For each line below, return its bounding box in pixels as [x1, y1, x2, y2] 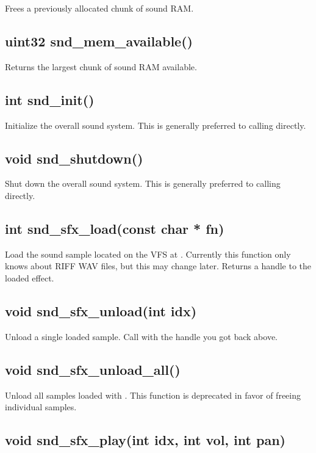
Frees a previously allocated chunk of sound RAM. [5, 2, 194, 14]
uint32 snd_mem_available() [5, 31, 193, 50]
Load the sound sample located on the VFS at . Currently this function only [5, 247, 291, 260]
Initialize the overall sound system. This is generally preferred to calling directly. [5, 118, 306, 131]
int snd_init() [5, 90, 95, 109]
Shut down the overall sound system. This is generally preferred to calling [5, 177, 281, 190]
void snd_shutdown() [5, 148, 143, 167]
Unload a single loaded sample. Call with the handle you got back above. [5, 330, 278, 342]
